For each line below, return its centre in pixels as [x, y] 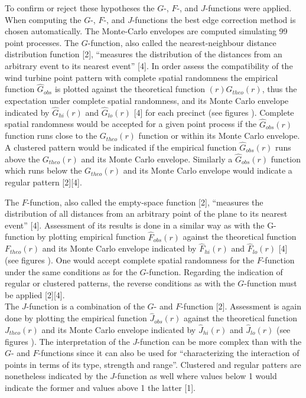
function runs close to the [51, 136]
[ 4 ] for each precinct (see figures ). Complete [214, 112]
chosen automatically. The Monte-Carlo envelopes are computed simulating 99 [146, 31]
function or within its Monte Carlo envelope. [219, 136]
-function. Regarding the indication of [214, 271]
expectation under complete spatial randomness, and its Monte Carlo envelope [147, 100]
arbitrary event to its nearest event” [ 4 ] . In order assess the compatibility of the [149, 65]
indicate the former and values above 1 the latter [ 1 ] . [100, 387]
